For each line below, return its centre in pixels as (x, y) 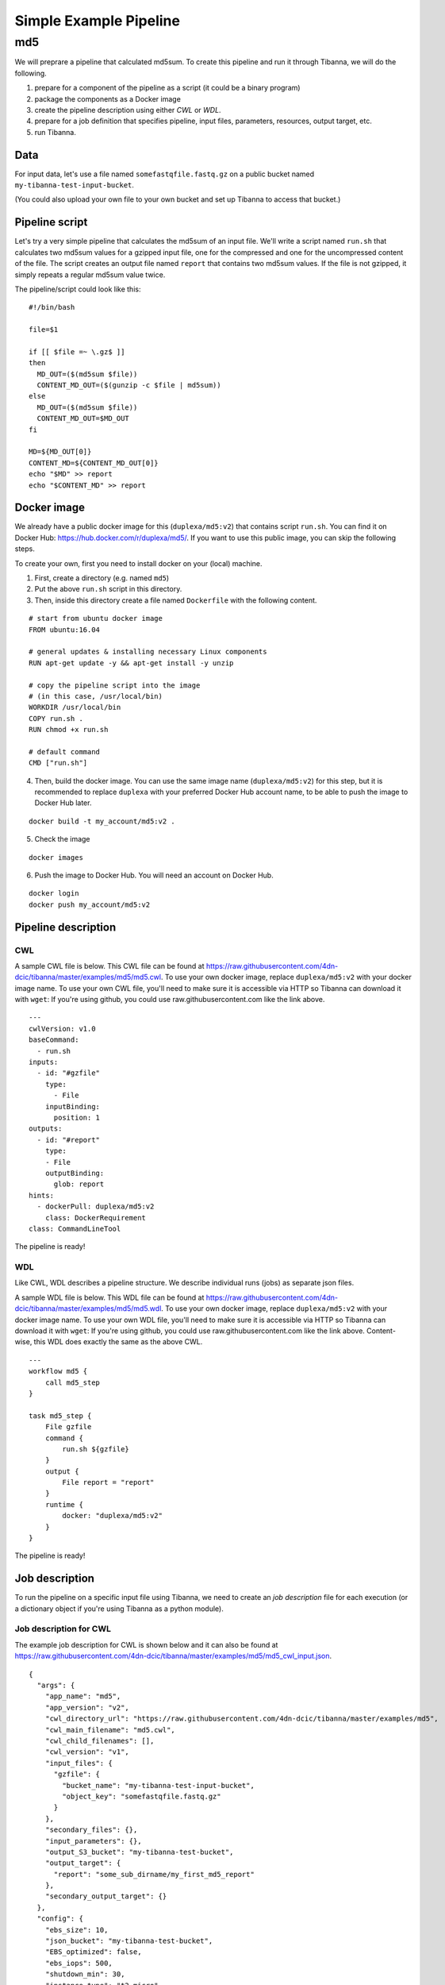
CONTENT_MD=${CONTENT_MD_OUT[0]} (94, 463)
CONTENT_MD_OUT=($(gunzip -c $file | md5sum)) (129, 385)
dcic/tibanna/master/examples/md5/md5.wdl (88, 1309)
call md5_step (73, 1382)
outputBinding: (75, 1173)
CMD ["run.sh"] (58, 763)
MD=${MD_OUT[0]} (60, 452)
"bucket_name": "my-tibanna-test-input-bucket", (159, 1785)
